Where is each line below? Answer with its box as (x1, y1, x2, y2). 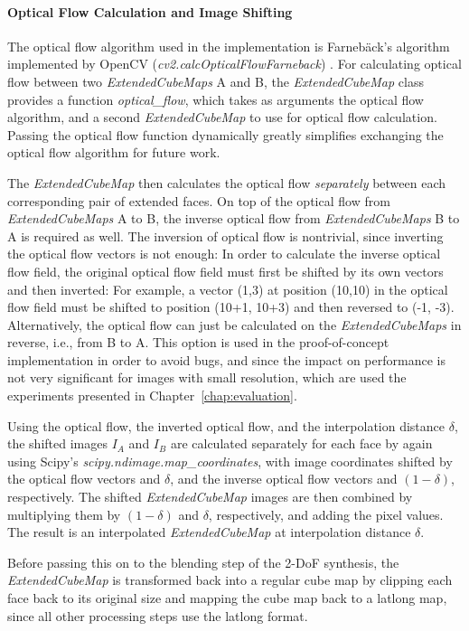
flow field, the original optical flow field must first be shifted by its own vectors (7, 261, 444, 280)
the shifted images (7, 434, 108, 453)
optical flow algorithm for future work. (7, 143, 220, 162)
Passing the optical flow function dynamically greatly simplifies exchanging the (7, 125, 444, 144)
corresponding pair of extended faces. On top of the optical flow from (7, 191, 390, 210)
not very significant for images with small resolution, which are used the (7, 368, 407, 387)
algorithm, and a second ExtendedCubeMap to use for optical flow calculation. (7, 108, 437, 127)
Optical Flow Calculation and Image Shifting (7, 2, 293, 21)
